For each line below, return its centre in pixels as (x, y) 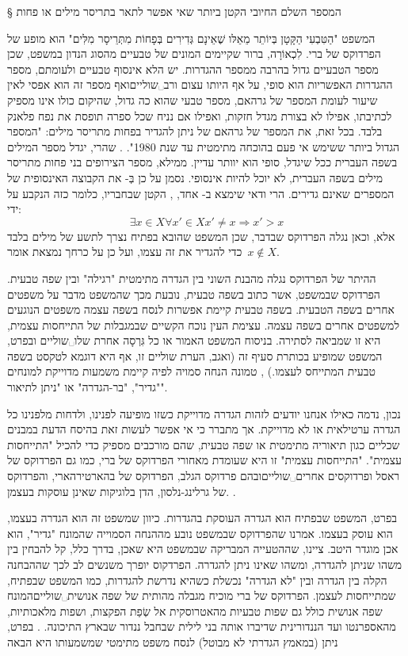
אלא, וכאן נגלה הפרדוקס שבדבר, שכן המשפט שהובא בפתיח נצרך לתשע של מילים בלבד (201, 236)
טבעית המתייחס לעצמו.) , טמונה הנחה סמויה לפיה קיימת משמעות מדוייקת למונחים (191, 371)
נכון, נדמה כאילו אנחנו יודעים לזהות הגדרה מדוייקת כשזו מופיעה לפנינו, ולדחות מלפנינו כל (204, 413)
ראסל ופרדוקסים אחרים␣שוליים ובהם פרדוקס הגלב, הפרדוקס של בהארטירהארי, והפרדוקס (204, 476)
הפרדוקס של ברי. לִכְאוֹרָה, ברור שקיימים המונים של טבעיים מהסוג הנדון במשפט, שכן (194, 53)
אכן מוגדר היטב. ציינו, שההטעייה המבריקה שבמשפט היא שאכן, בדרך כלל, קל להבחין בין (203, 549)
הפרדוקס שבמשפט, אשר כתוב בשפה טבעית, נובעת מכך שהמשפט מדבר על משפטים (194, 294)
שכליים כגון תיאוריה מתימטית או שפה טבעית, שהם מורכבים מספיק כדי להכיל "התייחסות (204, 444)
